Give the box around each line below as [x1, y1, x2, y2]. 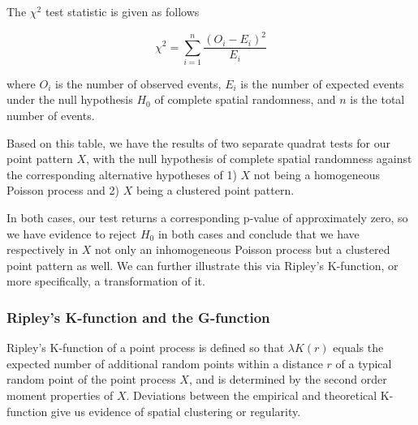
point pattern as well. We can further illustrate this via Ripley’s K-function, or [6, 256, 399, 273]
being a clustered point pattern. [136, 182, 295, 199]
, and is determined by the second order [188, 371, 387, 388]
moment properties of [6, 387, 114, 404]
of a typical [335, 354, 392, 371]
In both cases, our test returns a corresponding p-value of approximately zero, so [6, 209, 408, 226]
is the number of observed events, [55, 75, 222, 92]
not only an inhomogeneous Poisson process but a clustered [94, 241, 390, 258]
